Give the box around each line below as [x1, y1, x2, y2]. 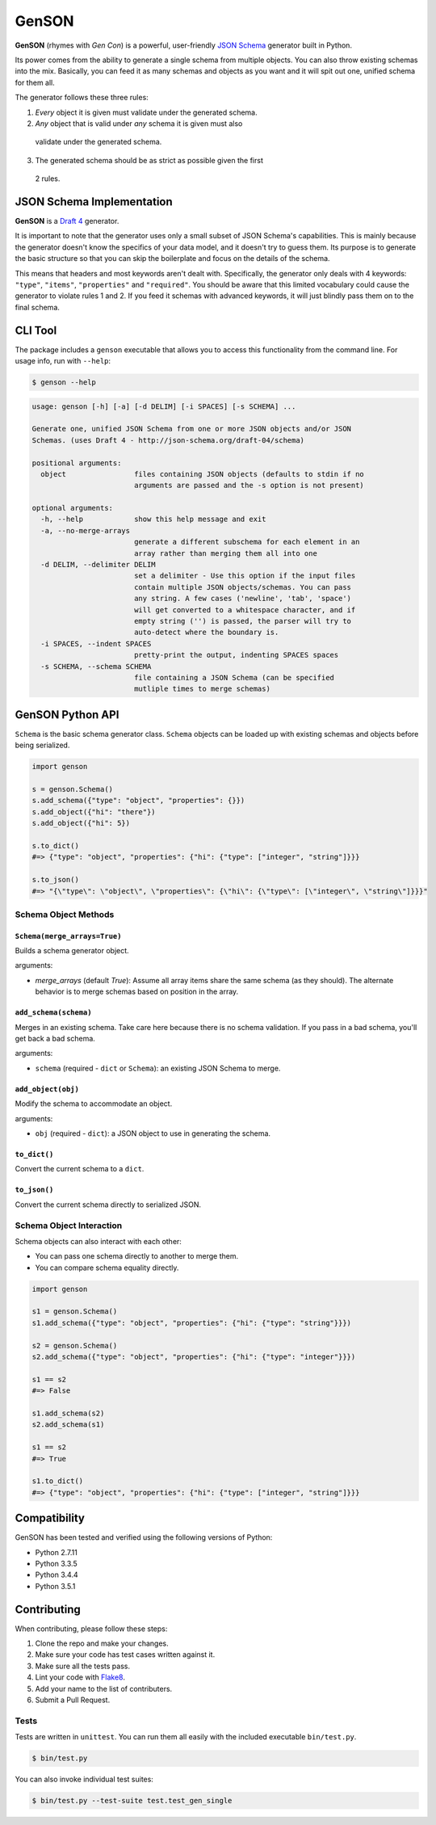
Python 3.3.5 [35, 1558, 78, 1568]
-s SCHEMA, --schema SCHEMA [40, 662, 152, 671]
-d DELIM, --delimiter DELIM [40, 560, 157, 570]
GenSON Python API [15, 708, 119, 721]
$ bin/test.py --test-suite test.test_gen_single [31, 1796, 233, 1806]
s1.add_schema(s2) [31, 1408, 105, 1418]
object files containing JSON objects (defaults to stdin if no [40, 469, 365, 478]
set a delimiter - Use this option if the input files [133, 571, 356, 581]
